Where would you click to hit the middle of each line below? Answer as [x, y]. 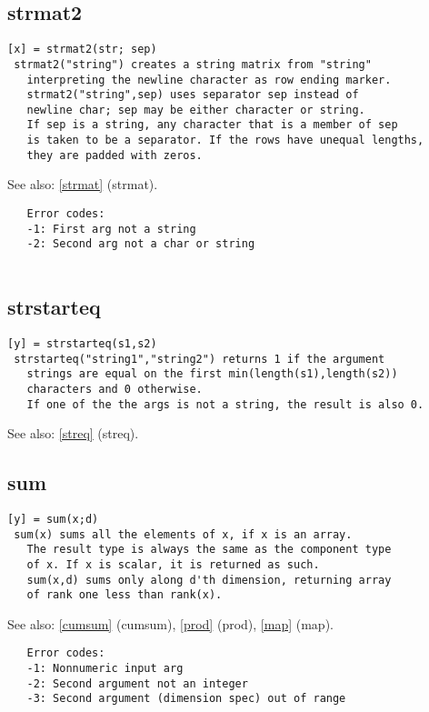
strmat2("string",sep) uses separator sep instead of [193, 95]
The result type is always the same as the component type [209, 550]
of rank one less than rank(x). [125, 595]
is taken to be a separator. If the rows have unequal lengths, [225, 140]
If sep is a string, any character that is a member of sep [212, 125]
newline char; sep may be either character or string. [196, 110]
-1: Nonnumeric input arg [105, 669]
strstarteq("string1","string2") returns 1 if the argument [200, 359]
